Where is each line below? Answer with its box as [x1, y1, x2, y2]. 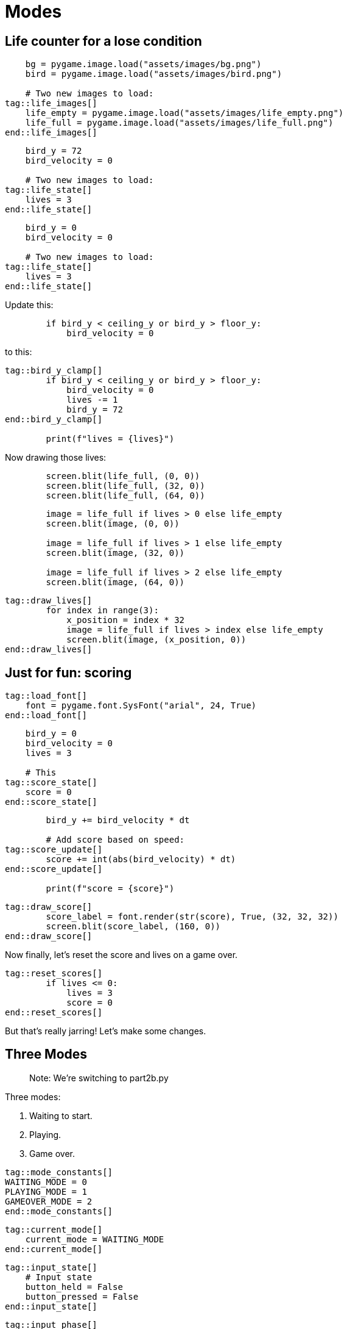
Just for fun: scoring [5, 664, 132, 680]
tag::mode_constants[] [5, 1167, 113, 1177]
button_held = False [25, 1281, 123, 1292]
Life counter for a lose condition [5, 33, 202, 49]
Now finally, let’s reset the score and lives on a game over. [5, 949, 238, 960]
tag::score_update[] [5, 845, 103, 855]
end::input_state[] [5, 1301, 97, 1311]
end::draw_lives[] [5, 644, 93, 655]
